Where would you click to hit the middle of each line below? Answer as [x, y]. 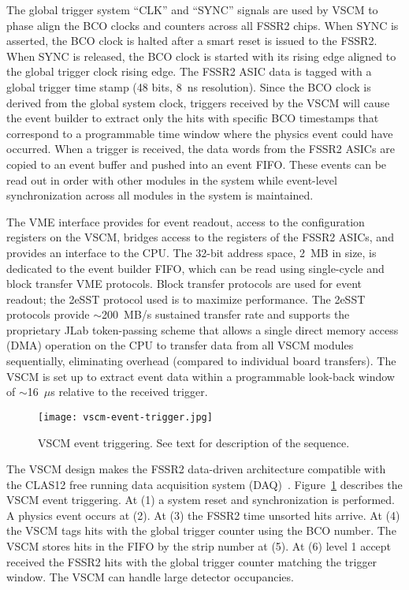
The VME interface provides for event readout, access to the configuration [186, 221]
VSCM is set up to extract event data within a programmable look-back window [201, 376]
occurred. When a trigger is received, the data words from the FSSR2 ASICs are [201, 149]
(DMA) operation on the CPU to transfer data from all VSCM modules [180, 345]
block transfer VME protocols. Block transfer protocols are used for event [184, 284]
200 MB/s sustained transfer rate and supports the [226, 314]
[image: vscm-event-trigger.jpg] [125, 417]
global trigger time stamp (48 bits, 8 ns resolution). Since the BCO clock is [189, 86]
